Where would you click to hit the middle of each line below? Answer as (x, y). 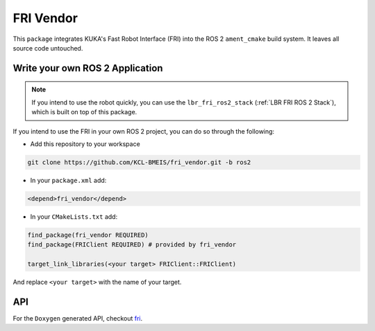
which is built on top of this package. (84, 112)
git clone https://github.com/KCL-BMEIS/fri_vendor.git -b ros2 (139, 162)
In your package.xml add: (68, 180)
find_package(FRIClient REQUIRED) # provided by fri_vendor (132, 245)
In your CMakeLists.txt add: (74, 216)
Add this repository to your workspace (85, 144)
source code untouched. (48, 48)
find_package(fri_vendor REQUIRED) (88, 235)
